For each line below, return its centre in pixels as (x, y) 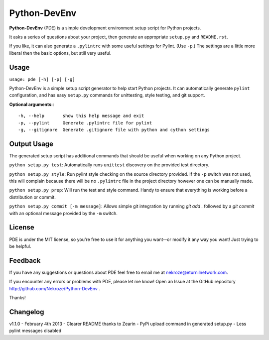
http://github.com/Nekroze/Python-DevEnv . (55, 288)
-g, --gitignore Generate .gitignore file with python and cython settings (114, 130)
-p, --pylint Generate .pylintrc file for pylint (85, 123)
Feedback (25, 261)
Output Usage (31, 144)
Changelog (27, 312)
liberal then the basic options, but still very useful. (60, 53)
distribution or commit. (32, 197)
